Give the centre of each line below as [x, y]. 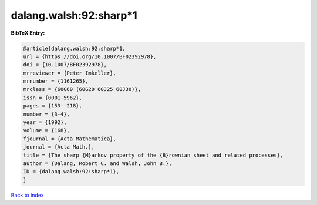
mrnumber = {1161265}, [56, 81]
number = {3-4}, [47, 114]
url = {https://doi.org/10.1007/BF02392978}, [90, 56]
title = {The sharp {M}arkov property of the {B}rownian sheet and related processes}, [153, 155]
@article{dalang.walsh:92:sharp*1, [74, 48]
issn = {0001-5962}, [53, 98]
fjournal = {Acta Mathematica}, [70, 139]
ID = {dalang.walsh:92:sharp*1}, [71, 172]
